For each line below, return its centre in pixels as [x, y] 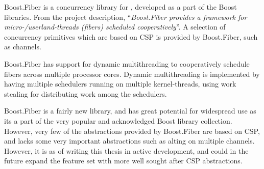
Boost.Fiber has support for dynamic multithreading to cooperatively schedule [127, 63]
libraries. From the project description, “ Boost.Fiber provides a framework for [126, 17]
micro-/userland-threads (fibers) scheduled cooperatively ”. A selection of [115, 27]
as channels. [23, 47]
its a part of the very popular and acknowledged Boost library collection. [118, 120]
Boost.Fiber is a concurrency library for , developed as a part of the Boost [121, 7]
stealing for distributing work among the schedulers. [86, 93]
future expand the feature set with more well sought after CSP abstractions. [123, 161]
